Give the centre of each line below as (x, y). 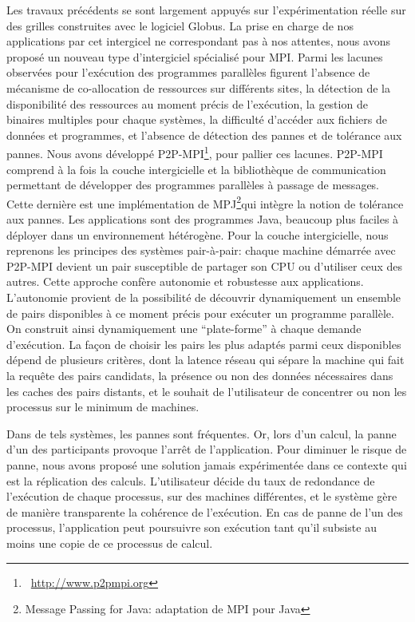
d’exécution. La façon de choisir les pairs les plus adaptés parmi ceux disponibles (204, 344)
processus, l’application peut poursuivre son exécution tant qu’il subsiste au (192, 527)
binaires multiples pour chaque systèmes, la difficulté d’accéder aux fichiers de (197, 119)
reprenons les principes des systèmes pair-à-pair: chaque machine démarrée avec (201, 250)
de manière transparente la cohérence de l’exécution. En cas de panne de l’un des (205, 511)
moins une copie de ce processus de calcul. (110, 543)
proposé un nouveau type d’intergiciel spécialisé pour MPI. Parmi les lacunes (195, 56)
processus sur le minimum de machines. (103, 407)
